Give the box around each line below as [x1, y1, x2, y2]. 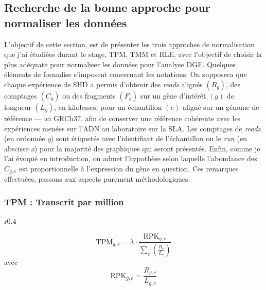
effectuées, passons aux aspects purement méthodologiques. [4, 173, 190, 184]
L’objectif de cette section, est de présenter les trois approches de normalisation [4, 38, 255, 49]
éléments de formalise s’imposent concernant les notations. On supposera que [4, 69, 247, 80]
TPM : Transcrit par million [4, 195, 124, 208]
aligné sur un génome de [182, 101, 259, 112]
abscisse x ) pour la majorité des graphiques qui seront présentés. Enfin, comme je [4, 143, 260, 153]
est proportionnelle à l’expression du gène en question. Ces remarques [19, 163, 239, 173]
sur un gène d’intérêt [140, 90, 206, 101]
